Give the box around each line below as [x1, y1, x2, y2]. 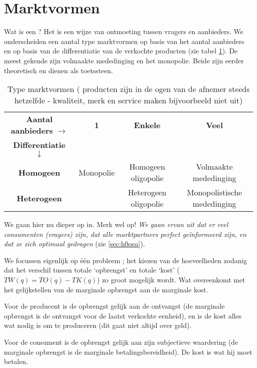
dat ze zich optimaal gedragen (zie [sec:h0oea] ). [4, 238, 145, 249]
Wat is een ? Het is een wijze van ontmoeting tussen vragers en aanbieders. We [4, 26, 244, 37]
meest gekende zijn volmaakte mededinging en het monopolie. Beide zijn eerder [4, 55, 244, 65]
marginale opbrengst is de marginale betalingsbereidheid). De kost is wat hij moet [4, 346, 253, 357]
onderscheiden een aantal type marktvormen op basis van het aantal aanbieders [4, 36, 245, 46]
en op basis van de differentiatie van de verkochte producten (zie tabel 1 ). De [4, 46, 238, 56]
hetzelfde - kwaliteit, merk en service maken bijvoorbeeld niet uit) [14, 94, 243, 106]
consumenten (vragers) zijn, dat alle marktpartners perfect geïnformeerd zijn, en [4, 229, 247, 239]
